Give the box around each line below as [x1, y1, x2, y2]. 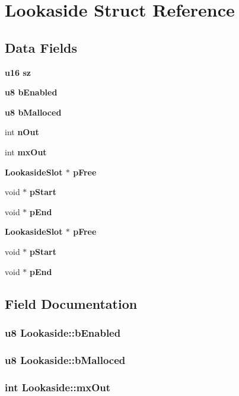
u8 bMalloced [5, 106, 62, 118]
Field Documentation [5, 294, 138, 312]
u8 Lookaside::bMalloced [5, 352, 126, 367]
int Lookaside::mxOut [5, 379, 111, 394]
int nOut [5, 126, 39, 138]
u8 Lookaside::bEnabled [5, 325, 121, 340]
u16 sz [5, 66, 31, 78]
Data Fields [5, 38, 78, 56]
